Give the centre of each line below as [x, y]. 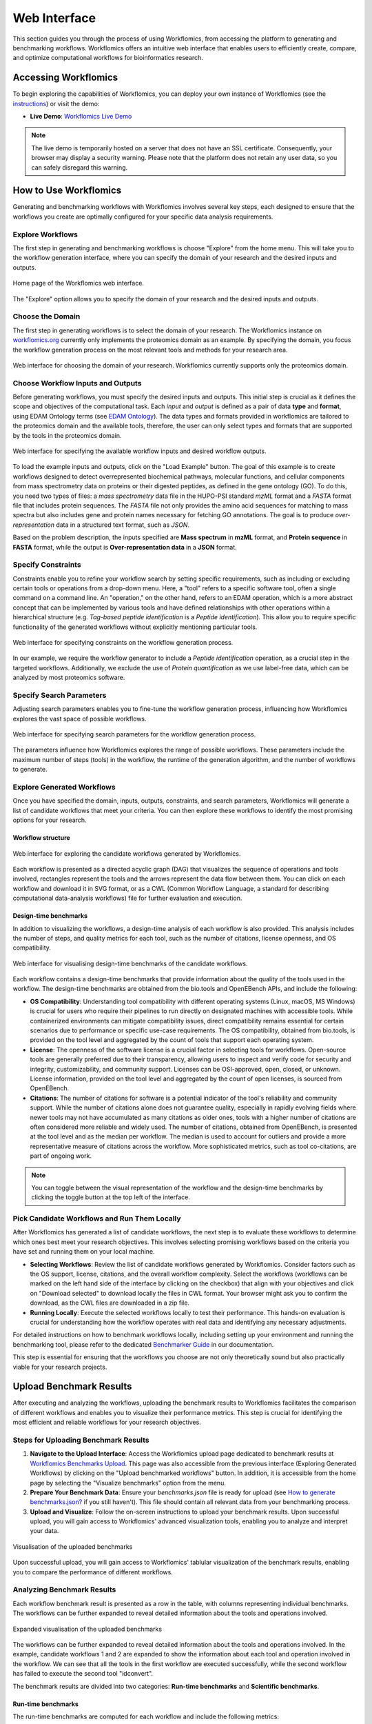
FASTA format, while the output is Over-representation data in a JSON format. [125, 547]
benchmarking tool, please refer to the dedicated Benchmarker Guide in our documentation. [143, 1344]
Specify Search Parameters [60, 695]
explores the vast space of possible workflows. [80, 719]
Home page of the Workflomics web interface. [79, 283]
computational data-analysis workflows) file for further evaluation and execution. [127, 898]
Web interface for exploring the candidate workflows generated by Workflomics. [127, 853]
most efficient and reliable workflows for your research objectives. [107, 1422]
